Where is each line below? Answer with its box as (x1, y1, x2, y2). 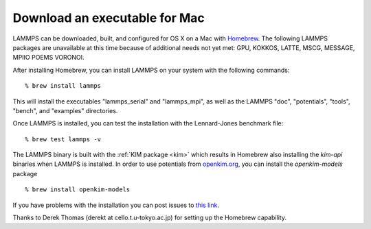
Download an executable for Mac (12, 10, 205, 25)
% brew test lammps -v (25, 135, 102, 143)
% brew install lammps (25, 82, 102, 90)
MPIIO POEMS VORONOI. (12, 53, 85, 62)
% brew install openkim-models (25, 186, 131, 193)
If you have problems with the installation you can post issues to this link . (12, 201, 220, 209)
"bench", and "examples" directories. (12, 106, 118, 114)
